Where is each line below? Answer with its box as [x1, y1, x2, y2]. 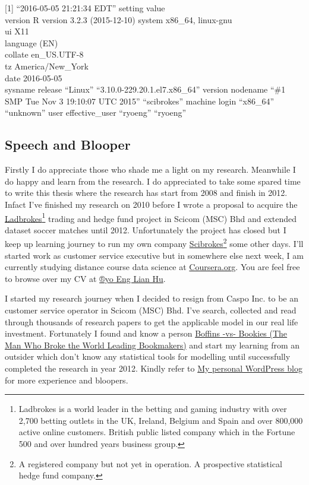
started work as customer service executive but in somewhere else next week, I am [5, 249, 304, 261]
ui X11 [5, 25, 29, 37]
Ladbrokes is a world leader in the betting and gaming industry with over [18, 402, 287, 415]
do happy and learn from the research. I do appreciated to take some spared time [5, 175, 301, 187]
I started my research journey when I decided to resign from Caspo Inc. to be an [5, 292, 299, 305]
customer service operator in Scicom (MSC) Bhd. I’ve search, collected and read [5, 303, 297, 316]
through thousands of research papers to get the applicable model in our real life [5, 315, 298, 328]
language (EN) [5, 36, 58, 49]
